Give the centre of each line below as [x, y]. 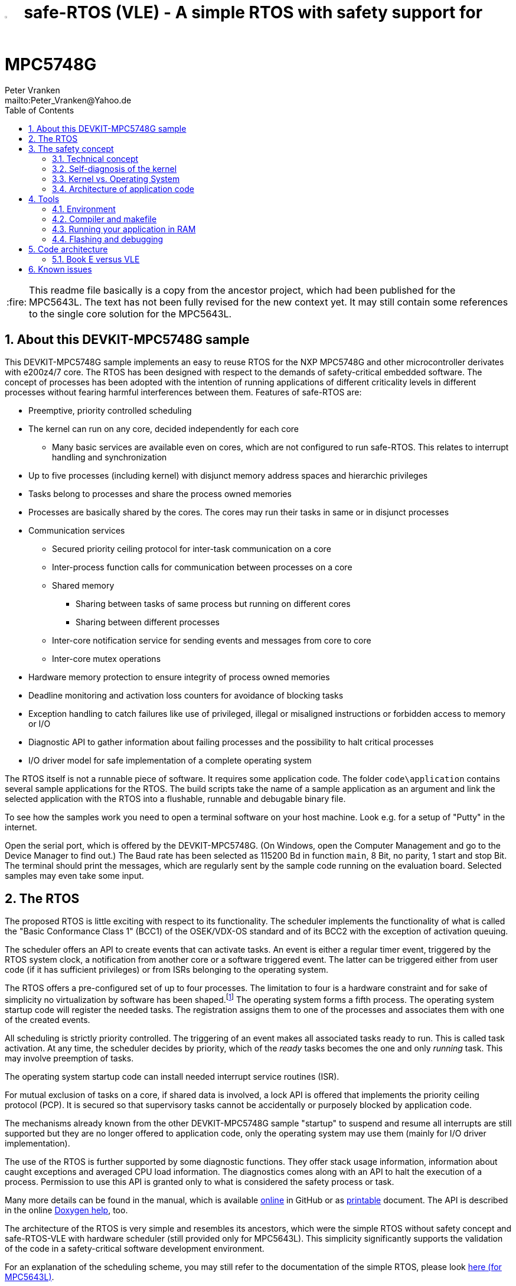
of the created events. [48, 1019]
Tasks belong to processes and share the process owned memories [160, 494]
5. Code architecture [68, 249]
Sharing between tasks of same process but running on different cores [213, 604]
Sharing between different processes [148, 622]
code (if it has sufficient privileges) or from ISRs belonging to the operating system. [167, 969]
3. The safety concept [71, 149]
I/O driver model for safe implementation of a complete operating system [170, 761]
